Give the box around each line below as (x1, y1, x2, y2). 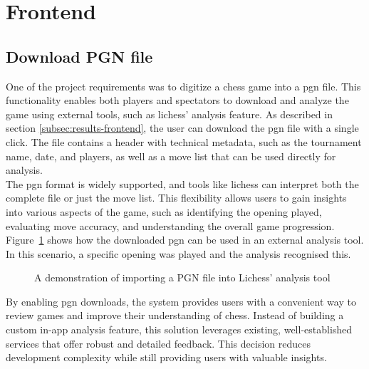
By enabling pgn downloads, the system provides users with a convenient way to (6, 293, 356, 308)
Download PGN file (6, 45, 153, 67)
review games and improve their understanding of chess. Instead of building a (6, 308, 344, 323)
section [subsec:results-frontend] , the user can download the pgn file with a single (6, 120, 359, 135)
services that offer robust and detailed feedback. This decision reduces (6, 336, 311, 350)
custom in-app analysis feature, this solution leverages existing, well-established (6, 322, 353, 337)
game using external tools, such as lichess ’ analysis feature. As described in (6, 106, 333, 121)
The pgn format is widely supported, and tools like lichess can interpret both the (6, 176, 359, 191)
